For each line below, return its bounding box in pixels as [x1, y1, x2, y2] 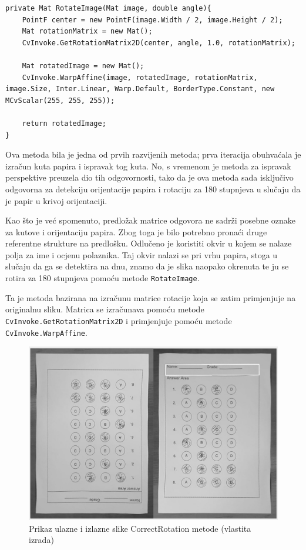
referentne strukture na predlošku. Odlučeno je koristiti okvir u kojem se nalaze [5, 237, 292, 249]
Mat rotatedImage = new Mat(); [22, 61, 144, 70]
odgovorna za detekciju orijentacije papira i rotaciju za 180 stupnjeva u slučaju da [5, 182, 301, 195]
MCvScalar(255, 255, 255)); [5, 96, 115, 105]
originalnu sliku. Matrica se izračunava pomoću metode [5, 303, 204, 315]
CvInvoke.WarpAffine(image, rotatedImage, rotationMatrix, [22, 73, 258, 82]
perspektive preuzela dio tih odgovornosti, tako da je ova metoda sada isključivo [5, 171, 294, 184]
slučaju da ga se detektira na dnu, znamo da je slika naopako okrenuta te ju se [5, 260, 289, 272]
